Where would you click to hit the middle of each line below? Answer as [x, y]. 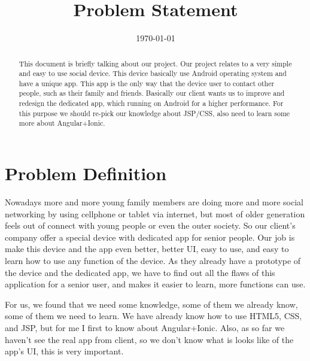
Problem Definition [86, 173]
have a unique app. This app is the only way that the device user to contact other [147, 83]
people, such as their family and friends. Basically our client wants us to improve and [152, 93]
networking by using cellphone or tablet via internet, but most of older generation [155, 213]
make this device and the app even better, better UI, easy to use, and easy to [147, 249]
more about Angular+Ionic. [62, 123]
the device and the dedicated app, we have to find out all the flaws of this [140, 272]
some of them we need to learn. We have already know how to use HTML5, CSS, [154, 316]
